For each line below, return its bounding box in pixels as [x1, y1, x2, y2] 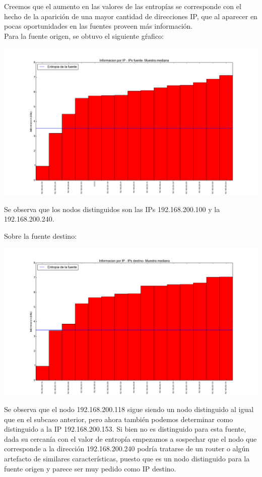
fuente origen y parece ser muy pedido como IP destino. [4, 463, 176, 473]
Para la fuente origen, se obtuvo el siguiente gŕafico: [4, 30, 164, 41]
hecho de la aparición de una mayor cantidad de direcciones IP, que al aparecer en [4, 11, 257, 21]
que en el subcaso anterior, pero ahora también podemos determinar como [4, 414, 233, 424]
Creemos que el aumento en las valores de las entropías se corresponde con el [4, 1, 241, 11]
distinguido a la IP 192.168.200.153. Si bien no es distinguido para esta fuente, [4, 424, 246, 434]
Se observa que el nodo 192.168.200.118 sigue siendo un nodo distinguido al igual [4, 404, 254, 415]
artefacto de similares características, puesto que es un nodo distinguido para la [4, 453, 250, 464]
